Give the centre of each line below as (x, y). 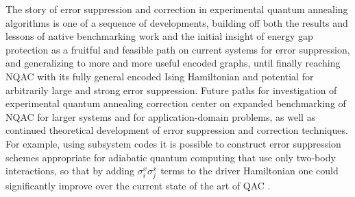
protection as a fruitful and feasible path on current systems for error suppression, (178, 49)
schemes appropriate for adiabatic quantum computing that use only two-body (171, 157)
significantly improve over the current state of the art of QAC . (138, 186)
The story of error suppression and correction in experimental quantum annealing (177, 9)
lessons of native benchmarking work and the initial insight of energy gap (159, 36)
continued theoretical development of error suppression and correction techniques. (177, 130)
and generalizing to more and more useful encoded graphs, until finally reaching (173, 63)
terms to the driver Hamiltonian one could (249, 171)
